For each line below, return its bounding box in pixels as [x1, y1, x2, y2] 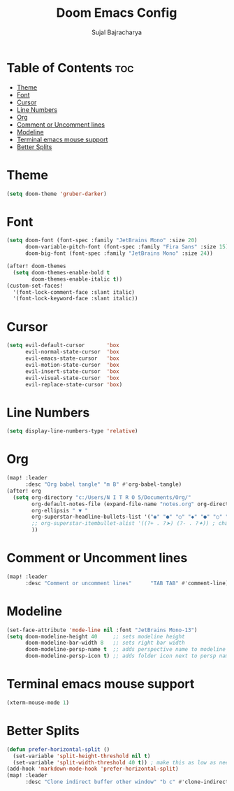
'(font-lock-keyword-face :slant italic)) [13, 295, 138, 302]
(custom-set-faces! [6, 282, 64, 289]
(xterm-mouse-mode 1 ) [6, 699, 70, 706]
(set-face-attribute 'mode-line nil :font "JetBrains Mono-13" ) [6, 626, 198, 633]
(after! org [6, 487, 41, 494]
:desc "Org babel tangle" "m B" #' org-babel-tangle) [24, 481, 182, 488]
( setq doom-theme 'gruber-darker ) [6, 190, 108, 197]
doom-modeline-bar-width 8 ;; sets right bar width [24, 639, 186, 647]
